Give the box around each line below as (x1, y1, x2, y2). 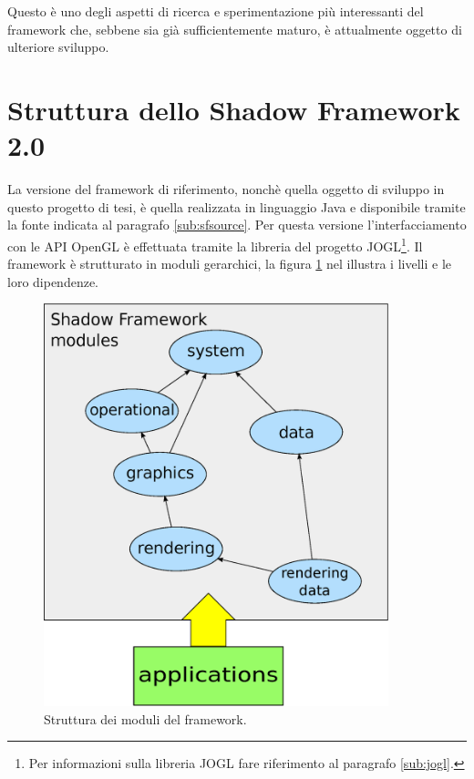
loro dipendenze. (7, 272, 99, 291)
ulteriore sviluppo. (7, 37, 109, 56)
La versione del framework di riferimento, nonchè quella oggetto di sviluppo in (7, 179, 445, 199)
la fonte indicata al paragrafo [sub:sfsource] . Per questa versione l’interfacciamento (7, 215, 467, 234)
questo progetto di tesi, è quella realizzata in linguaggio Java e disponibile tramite (7, 197, 466, 216)
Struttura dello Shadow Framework (7, 90, 460, 128)
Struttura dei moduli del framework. (44, 709, 247, 728)
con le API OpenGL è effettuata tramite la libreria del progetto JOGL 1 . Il (7, 233, 423, 255)
